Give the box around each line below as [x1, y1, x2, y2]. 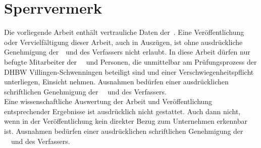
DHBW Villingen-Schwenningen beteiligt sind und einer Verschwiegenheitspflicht [4, 66, 254, 77]
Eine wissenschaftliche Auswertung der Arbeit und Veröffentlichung [4, 96, 213, 107]
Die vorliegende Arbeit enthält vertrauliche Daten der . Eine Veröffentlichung [4, 27, 244, 37]
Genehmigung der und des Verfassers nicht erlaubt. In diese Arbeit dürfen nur [4, 46, 250, 57]
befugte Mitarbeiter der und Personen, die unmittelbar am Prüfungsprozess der [4, 56, 257, 67]
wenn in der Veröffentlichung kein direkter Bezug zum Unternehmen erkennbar [4, 116, 247, 126]
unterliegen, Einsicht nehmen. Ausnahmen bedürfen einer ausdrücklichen [4, 76, 229, 87]
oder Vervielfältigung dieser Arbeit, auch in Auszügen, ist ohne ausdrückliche [4, 36, 243, 47]
